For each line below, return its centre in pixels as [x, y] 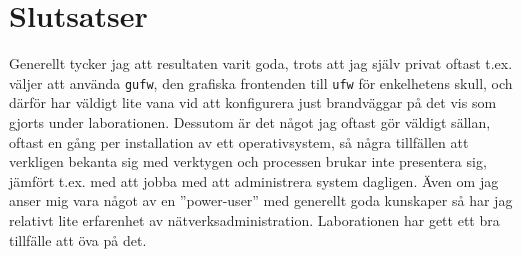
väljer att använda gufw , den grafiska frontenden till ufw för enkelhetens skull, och [261, 82]
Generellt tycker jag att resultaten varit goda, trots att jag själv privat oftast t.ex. [261, 63]
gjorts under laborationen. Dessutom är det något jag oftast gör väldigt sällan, [250, 121]
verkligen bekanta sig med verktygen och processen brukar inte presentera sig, [248, 161]
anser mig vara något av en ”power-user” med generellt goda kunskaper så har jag [261, 200]
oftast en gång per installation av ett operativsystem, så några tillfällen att [239, 141]
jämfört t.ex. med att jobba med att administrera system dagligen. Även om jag [254, 180]
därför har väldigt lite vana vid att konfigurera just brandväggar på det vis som [253, 102]
